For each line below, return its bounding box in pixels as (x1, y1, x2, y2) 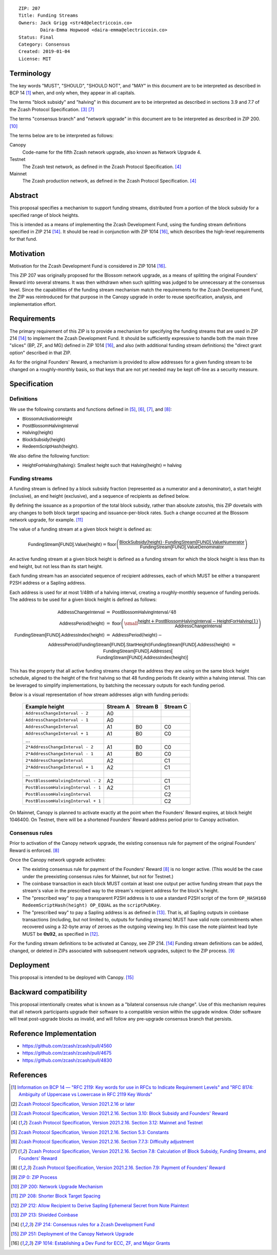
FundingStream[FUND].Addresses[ (103, 648, 173, 654)
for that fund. (9, 235, 37, 242)
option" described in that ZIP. (9, 350, 72, 356)
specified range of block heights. (9, 212, 80, 218)
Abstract (9, 191, 38, 200)
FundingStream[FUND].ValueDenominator (140, 544, 224, 550)
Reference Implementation (9, 1029, 97, 1038)
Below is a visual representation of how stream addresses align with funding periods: (9, 692, 189, 698)
